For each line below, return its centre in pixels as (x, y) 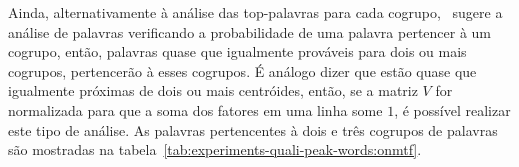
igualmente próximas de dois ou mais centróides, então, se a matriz (213, 90)
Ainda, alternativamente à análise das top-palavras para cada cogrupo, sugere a (255, 12)
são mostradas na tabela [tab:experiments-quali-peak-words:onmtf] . (215, 149)
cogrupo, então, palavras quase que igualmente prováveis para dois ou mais (237, 51)
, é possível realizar (452, 109)
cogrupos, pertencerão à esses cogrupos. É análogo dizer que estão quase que (242, 70)
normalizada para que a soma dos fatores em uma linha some (195, 109)
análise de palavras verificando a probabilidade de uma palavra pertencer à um (250, 31)
